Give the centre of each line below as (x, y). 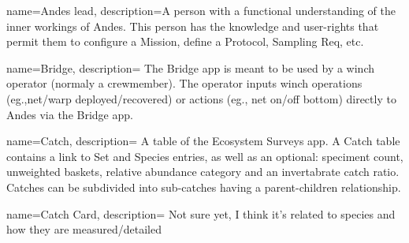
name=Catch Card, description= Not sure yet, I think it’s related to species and (201, 213)
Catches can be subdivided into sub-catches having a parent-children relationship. (204, 187)
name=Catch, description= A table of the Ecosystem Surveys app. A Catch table (203, 141)
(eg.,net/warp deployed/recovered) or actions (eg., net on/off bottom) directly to (201, 98)
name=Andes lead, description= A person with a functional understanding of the (201, 10)
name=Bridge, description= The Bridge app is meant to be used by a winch (190, 67)
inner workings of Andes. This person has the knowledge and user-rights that (193, 26)
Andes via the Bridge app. (70, 114)
